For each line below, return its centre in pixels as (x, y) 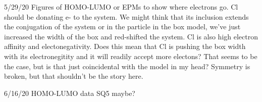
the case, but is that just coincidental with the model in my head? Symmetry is (127, 66)
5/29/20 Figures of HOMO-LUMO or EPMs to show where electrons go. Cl (121, 7)
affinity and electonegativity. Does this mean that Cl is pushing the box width (125, 46)
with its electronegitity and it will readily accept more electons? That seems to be (131, 56)
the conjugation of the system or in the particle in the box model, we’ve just (122, 27)
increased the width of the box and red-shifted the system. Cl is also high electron (131, 36)
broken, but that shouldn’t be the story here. (74, 76)
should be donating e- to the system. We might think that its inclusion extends (126, 16)
